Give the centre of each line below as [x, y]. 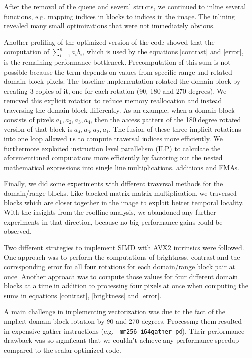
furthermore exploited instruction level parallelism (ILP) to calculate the [112, 148]
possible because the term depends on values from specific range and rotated [118, 71]
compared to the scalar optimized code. [63, 349]
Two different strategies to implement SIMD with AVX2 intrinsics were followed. [124, 247]
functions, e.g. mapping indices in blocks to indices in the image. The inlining [119, 16]
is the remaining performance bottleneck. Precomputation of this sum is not [117, 62]
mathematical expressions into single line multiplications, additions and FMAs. [122, 167]
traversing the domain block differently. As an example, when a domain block [119, 110]
